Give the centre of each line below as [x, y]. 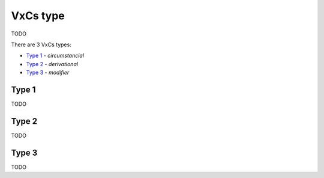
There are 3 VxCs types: [41, 44]
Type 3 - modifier [48, 73]
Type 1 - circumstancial [55, 56]
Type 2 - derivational [52, 64]
